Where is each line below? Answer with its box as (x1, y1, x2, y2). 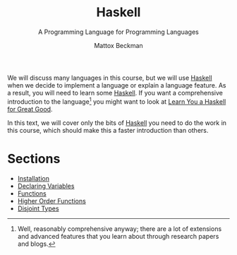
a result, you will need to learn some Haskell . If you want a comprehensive (7, 88, 224, 97)
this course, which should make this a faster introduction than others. (7, 126, 209, 134)
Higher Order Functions (17, 196, 86, 205)
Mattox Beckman (94, 41, 143, 49)
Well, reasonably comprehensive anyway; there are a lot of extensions (17, 224, 222, 233)
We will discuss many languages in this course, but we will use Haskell (7, 73, 213, 82)
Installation (17, 174, 50, 182)
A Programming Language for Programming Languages (38, 28, 199, 36)
